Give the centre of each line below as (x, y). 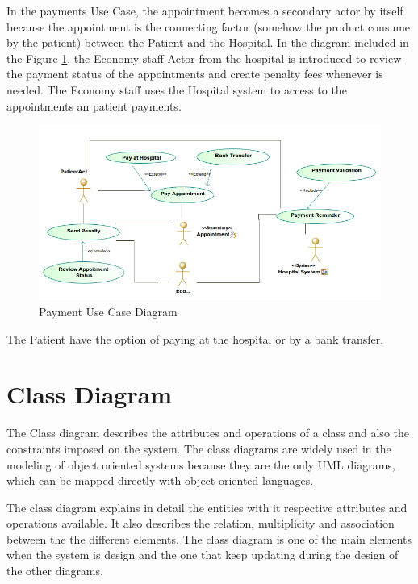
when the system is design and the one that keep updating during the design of (203, 555)
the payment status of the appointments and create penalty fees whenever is (195, 74)
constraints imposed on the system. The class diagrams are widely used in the (199, 448)
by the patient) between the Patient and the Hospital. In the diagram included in (208, 42)
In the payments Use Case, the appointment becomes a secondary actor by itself (205, 10)
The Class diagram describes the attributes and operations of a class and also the (208, 433)
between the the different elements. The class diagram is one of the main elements (209, 538)
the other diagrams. (55, 571)
